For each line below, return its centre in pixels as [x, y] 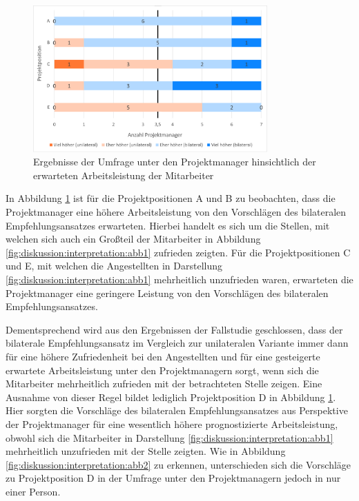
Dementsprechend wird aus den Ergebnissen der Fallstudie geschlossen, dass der [174, 329]
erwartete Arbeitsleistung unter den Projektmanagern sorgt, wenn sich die [162, 370]
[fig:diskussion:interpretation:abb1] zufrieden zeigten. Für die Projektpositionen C [178, 252]
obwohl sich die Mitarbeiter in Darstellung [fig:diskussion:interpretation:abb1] [169, 437]
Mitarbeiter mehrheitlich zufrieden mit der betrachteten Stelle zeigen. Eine [164, 384]
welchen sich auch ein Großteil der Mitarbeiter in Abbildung [133, 239]
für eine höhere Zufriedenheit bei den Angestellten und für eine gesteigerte [163, 356]
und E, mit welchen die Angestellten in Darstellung [114, 266]
